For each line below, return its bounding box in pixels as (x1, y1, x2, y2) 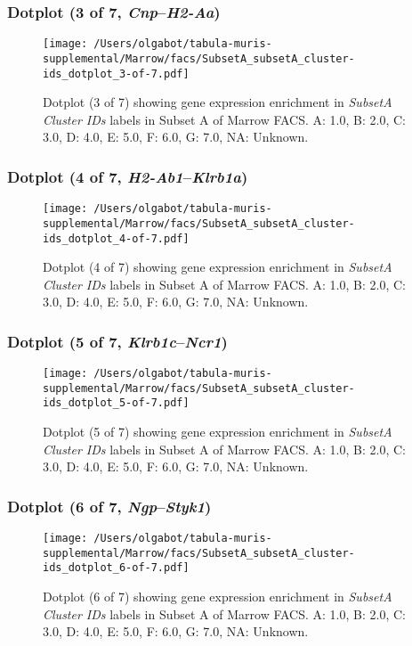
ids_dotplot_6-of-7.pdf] (43, 561, 190, 575)
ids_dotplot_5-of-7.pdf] (43, 397, 190, 410)
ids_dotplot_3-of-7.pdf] (43, 67, 190, 80)
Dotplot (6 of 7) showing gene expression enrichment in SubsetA (43, 587, 392, 606)
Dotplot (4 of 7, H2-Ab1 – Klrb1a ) (7, 165, 248, 187)
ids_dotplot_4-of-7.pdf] (43, 232, 190, 245)
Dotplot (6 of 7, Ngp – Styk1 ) (7, 495, 212, 517)
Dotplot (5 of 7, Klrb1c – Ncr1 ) (7, 330, 228, 352)
